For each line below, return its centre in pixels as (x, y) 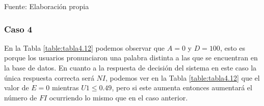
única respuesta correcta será (49, 77)
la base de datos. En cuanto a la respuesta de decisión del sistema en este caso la (130, 67)
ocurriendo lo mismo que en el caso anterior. (118, 97)
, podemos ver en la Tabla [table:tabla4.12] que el (183, 77)
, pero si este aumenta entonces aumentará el (182, 87)
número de (21, 97)
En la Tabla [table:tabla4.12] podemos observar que (85, 47)
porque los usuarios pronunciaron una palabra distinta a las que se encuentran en (131, 58)
